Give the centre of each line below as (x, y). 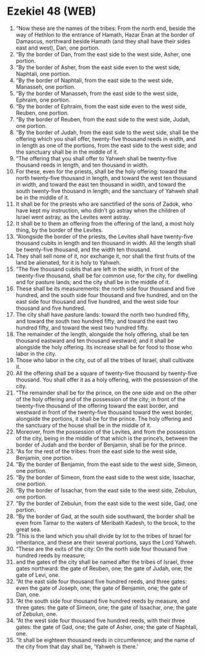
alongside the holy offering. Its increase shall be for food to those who (104, 347)
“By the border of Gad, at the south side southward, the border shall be (105, 516)
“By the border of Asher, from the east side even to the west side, (98, 67)
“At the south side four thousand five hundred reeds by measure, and (103, 601)
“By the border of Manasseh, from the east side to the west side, (97, 93)
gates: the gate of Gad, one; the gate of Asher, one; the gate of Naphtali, (106, 627)
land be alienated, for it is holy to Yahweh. (68, 262)
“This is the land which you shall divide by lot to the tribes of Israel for (103, 536)
